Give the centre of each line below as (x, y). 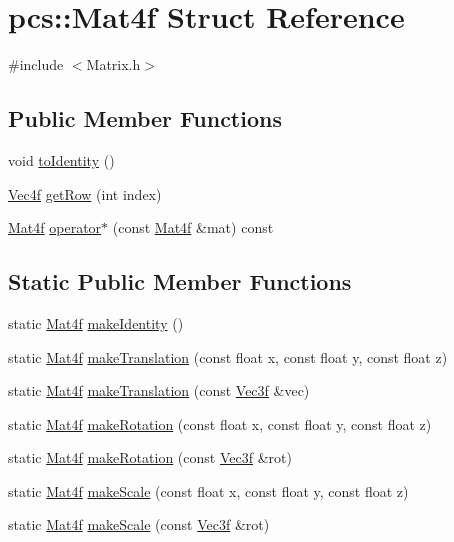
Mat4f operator (55, 227)
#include (36, 64)
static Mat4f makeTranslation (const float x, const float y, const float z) (228, 356)
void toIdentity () (61, 159)
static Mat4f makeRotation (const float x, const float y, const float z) (220, 423)
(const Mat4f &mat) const (193, 227)
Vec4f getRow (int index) (85, 193)
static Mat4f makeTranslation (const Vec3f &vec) (159, 390)
